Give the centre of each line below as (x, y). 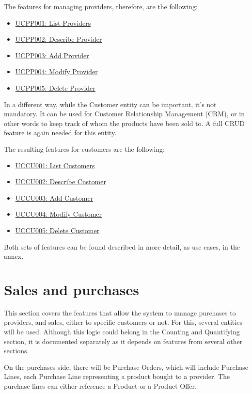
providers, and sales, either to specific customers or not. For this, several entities (123, 322)
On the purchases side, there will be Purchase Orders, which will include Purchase (126, 367)
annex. (14, 256)
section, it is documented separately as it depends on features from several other (123, 341)
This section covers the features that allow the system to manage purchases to (120, 312)
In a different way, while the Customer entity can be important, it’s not (110, 104)
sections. (16, 351)
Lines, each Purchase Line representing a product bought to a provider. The (117, 376)
